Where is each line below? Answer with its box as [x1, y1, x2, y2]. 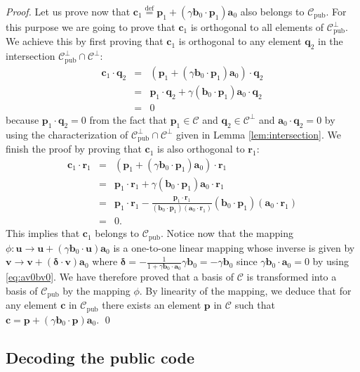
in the [318, 34, 343, 49]
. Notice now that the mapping [160, 226, 293, 240]
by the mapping [62, 283, 131, 297]
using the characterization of [6, 127, 128, 141]
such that [234, 297, 275, 312]
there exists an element [102, 297, 201, 312]
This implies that [6, 226, 80, 240]
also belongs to [240, 4, 305, 18]
